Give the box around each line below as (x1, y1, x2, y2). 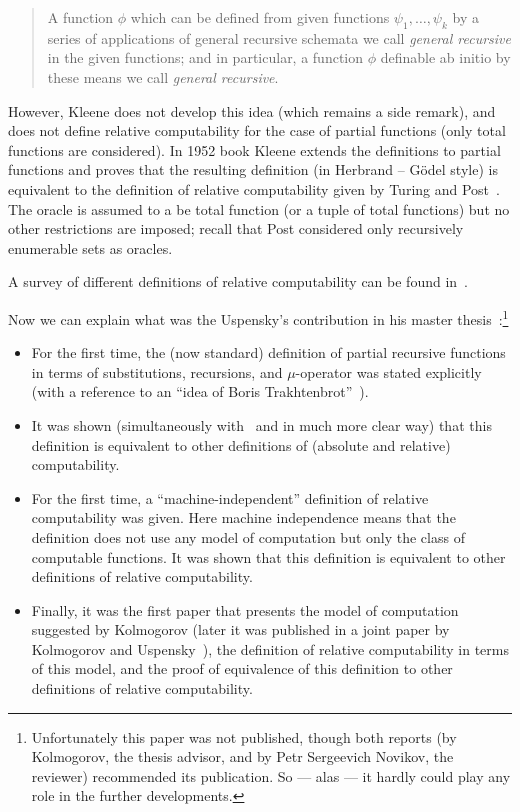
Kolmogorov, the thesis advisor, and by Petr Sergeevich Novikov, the (31, 746, 454, 767)
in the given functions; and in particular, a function (47, 47, 364, 68)
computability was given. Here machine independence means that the (31, 507, 456, 528)
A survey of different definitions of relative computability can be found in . (8, 271, 468, 292)
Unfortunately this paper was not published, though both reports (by (31, 726, 457, 747)
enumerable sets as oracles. (8, 237, 173, 258)
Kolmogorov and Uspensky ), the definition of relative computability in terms (31, 638, 509, 659)
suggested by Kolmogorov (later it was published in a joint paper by (31, 619, 450, 640)
